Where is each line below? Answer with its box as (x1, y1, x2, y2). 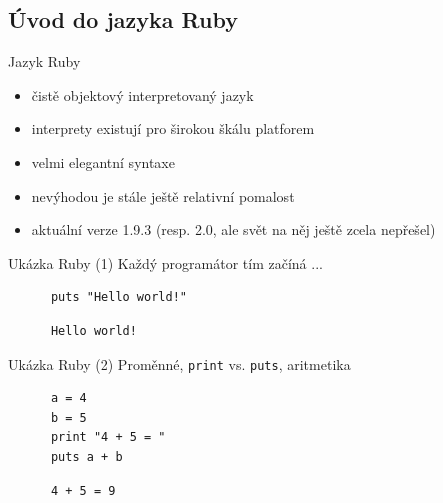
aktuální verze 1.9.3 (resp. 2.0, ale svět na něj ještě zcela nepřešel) (31, 219, 436, 240)
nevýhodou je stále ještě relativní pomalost (31, 185, 295, 206)
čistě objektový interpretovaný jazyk (31, 84, 254, 105)
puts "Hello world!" (50, 290, 187, 305)
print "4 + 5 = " (50, 430, 166, 445)
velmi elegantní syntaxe (31, 151, 175, 172)
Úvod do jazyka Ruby (8, 4, 238, 35)
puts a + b (50, 449, 123, 464)
